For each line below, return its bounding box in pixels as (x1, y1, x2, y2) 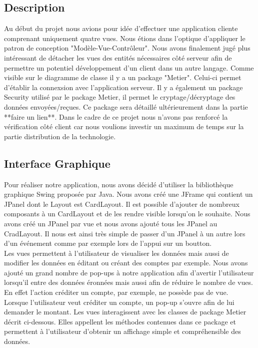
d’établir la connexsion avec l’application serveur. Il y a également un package (4, 82, 243, 92)
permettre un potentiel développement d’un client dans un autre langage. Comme (4, 62, 254, 73)
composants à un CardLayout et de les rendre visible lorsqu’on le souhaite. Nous (4, 208, 250, 219)
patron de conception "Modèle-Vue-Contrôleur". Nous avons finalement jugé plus (4, 43, 250, 53)
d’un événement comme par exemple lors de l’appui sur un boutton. (4, 238, 212, 248)
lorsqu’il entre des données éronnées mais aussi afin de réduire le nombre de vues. (4, 277, 253, 287)
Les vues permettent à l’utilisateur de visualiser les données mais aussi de (4, 247, 229, 258)
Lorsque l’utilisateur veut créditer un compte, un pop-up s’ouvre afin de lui (4, 296, 234, 307)
